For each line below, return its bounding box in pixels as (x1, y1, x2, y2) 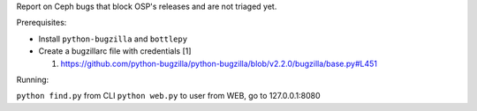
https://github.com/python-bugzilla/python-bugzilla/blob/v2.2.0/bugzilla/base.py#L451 (60, 58, 378, 69)
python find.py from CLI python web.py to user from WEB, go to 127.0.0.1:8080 (16, 91, 322, 101)
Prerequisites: (16, 18, 67, 28)
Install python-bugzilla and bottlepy (38, 33, 188, 44)
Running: (16, 74, 49, 85)
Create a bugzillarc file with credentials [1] (38, 46, 192, 56)
